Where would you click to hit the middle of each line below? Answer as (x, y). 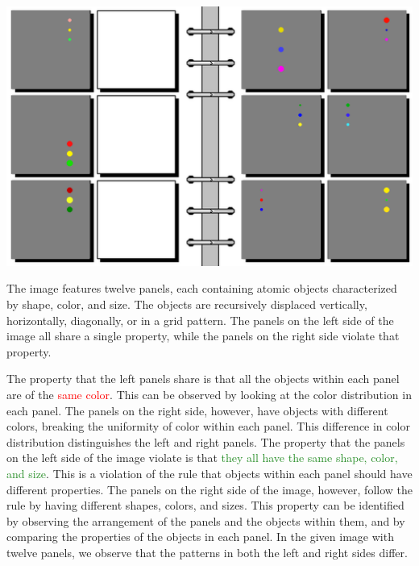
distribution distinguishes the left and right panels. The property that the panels (206, 441)
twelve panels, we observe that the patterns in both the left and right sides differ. (207, 552)
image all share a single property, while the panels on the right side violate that (203, 336)
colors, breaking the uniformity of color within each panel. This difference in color (208, 426)
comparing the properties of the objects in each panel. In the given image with (200, 537)
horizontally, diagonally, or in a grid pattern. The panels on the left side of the (200, 320)
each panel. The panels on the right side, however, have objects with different (197, 410)
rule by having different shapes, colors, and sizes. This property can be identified (205, 505)
